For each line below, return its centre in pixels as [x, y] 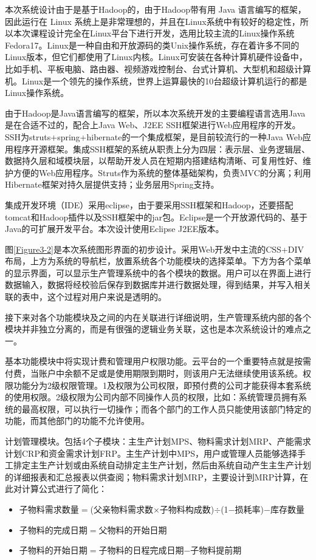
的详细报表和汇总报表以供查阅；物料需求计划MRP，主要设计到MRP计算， [153, 476]
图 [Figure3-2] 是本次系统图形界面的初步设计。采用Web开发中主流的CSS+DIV [155, 249]
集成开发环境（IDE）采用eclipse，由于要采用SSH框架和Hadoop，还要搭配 [149, 204]
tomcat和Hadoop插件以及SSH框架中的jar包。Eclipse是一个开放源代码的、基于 [156, 217]
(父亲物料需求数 [122, 509]
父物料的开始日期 [133, 529]
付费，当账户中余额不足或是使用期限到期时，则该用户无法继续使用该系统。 [154, 373]
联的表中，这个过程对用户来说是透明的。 [86, 297]
